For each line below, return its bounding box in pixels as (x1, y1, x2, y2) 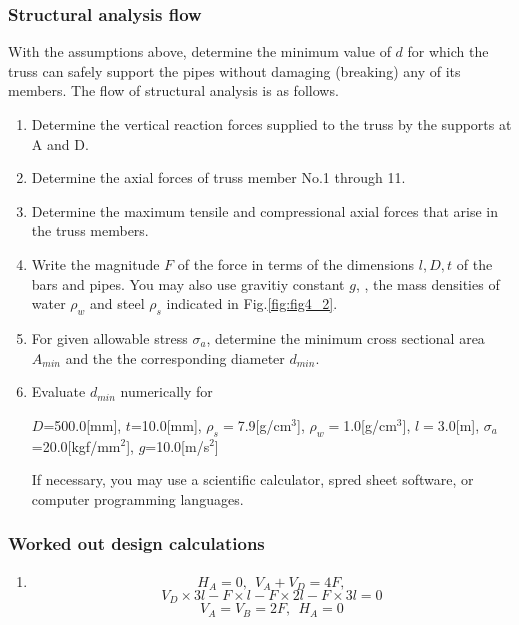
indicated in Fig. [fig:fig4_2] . (166, 293, 338, 314)
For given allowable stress (31, 327, 188, 348)
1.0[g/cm (343, 414, 397, 435)
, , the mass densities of (355, 273, 500, 294)
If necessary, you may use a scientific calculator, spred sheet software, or (31, 469, 474, 490)
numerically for (120, 381, 213, 402)
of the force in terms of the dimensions (177, 253, 415, 274)
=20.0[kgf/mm (31, 435, 121, 456)
